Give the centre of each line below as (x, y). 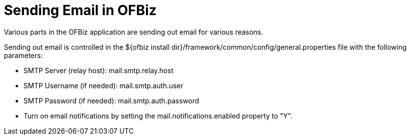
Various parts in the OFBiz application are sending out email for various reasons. (133, 32)
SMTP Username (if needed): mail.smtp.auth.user (104, 85)
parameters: (24, 55)
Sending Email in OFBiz (80, 10)
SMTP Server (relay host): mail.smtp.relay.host (98, 70)
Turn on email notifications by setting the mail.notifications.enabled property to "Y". (158, 116)
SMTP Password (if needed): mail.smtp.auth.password (111, 100)
